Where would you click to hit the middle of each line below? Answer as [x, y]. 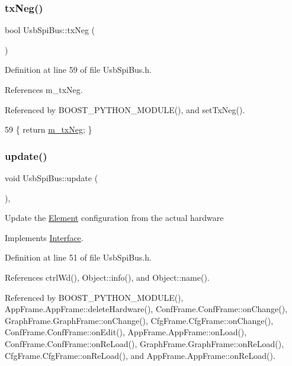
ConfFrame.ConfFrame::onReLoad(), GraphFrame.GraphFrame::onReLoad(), [145, 343]
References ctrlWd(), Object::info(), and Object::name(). [107, 277]
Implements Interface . [44, 237]
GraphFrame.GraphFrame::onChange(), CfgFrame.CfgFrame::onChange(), [139, 320]
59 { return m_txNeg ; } [49, 129]
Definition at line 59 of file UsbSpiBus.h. [78, 70]
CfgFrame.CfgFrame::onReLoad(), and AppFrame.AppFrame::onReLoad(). [140, 355]
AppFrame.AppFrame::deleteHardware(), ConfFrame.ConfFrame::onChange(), [146, 309]
